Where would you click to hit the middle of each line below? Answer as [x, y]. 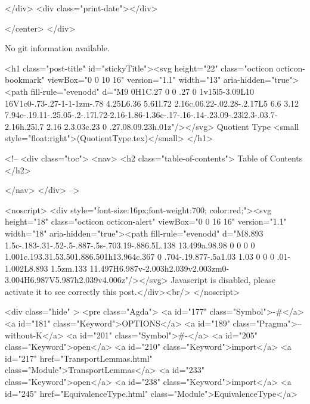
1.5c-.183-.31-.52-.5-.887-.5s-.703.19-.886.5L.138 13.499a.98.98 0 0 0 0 [130, 245]
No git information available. [57, 48]
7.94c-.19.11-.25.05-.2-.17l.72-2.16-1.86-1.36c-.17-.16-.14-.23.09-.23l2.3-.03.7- [141, 115]
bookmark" [25, 80]
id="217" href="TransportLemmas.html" [79, 358]
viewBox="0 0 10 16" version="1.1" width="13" [134, 80]
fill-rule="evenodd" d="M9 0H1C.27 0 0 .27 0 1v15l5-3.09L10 [142, 91]
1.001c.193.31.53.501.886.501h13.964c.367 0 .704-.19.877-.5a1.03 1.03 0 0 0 [139, 257]
